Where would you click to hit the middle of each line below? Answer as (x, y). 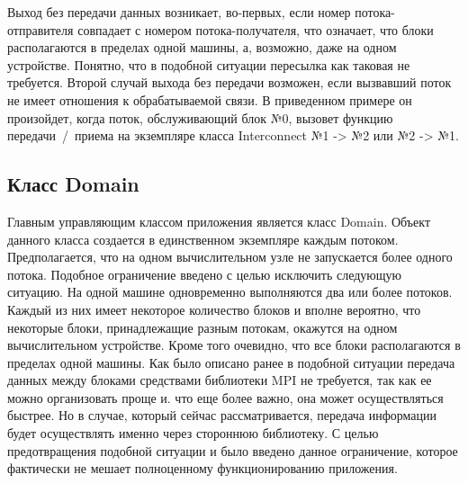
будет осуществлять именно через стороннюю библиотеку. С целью (193, 433)
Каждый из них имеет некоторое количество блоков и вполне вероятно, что (214, 309)
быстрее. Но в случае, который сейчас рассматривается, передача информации (222, 415)
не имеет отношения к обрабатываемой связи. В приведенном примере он (210, 99)
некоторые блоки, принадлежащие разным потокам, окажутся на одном (202, 327)
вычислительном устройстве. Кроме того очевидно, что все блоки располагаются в (234, 345)
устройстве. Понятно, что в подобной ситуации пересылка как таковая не (209, 64)
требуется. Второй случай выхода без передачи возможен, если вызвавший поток (229, 82)
